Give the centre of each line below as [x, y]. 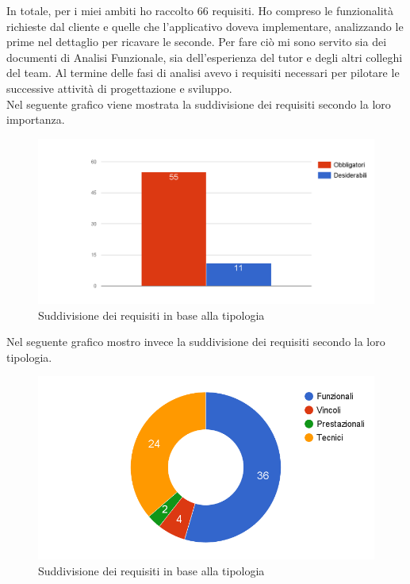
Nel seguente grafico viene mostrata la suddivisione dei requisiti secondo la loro [199, 104]
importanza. [36, 119]
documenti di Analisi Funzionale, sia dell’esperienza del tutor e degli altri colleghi [205, 57]
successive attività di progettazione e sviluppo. [119, 88]
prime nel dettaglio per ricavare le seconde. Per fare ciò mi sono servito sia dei [197, 42]
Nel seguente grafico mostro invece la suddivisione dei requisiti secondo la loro [196, 342]
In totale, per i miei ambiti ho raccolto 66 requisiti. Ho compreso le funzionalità [200, 10]
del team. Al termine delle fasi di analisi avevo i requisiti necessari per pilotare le [203, 73]
